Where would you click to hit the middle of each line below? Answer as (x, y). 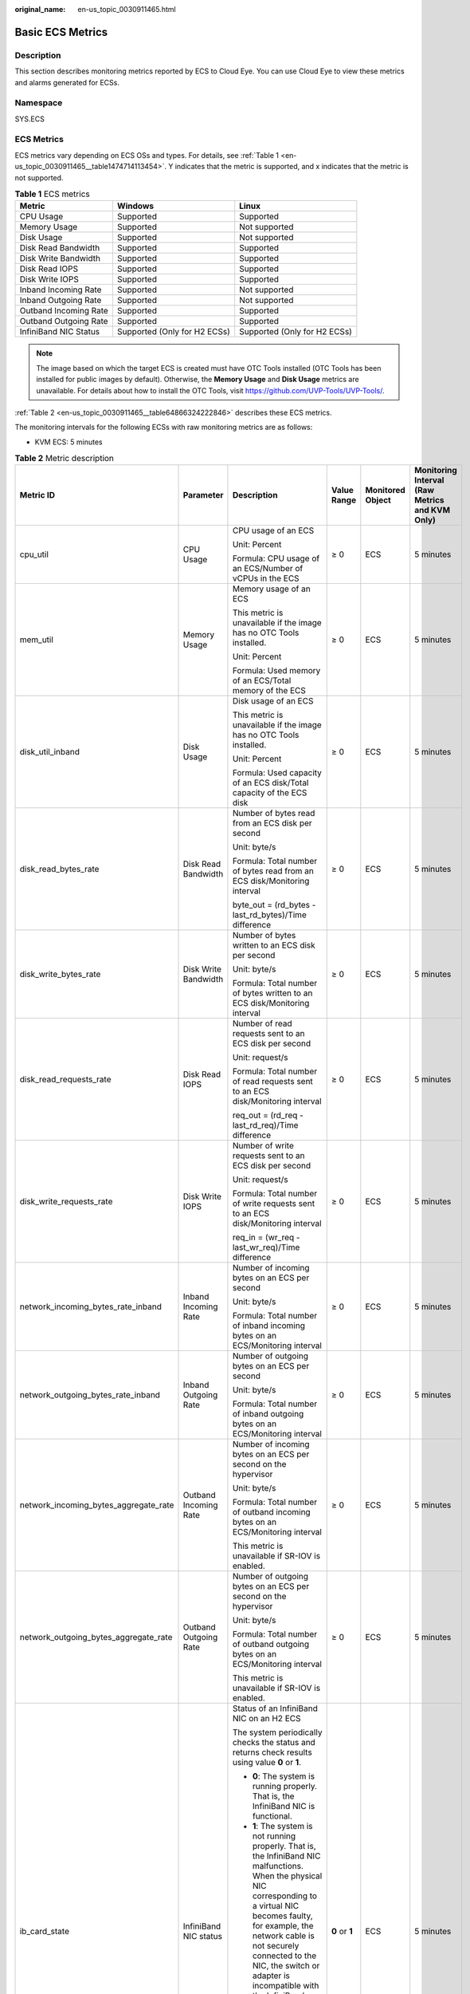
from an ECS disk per (272, 823)
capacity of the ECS (270, 793)
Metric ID (37, 495)
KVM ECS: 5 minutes (69, 442)
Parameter (203, 495)
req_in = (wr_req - (266, 1238)
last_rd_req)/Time (265, 1125)
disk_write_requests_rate (66, 1202)
